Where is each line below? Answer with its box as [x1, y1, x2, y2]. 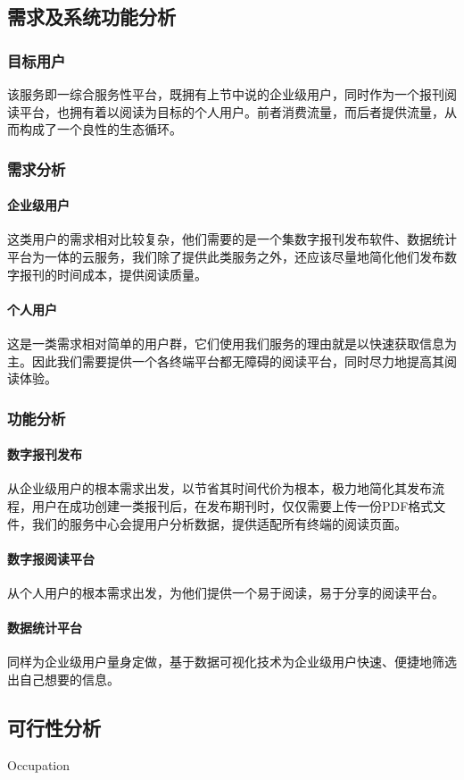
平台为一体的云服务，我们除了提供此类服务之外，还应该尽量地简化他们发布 [7, 247, 444, 266]
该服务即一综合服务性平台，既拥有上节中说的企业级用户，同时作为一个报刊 [7, 85, 444, 103]
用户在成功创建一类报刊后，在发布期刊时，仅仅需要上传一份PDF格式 [31, 497, 434, 516]
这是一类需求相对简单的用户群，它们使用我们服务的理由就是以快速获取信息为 [7, 334, 457, 352]
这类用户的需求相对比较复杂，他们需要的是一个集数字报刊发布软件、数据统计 [7, 230, 457, 248]
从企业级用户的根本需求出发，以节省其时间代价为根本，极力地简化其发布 [7, 479, 432, 498]
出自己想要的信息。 [7, 669, 120, 688]
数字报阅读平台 [7, 549, 95, 567]
